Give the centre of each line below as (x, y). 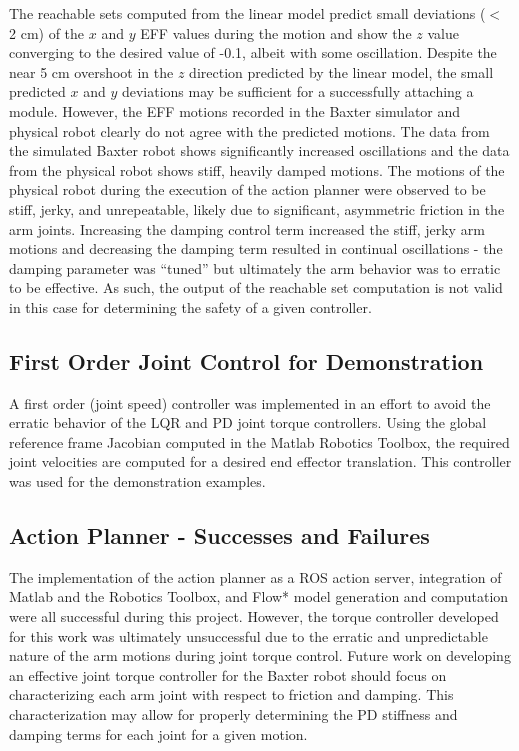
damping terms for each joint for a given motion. (158, 733)
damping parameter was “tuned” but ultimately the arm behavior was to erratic (255, 267)
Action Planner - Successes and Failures (219, 535)
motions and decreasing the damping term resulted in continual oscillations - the (256, 248)
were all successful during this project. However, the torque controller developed (254, 616)
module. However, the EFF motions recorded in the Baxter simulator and (235, 110)
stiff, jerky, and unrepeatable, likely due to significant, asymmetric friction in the (257, 208)
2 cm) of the (47, 32)
